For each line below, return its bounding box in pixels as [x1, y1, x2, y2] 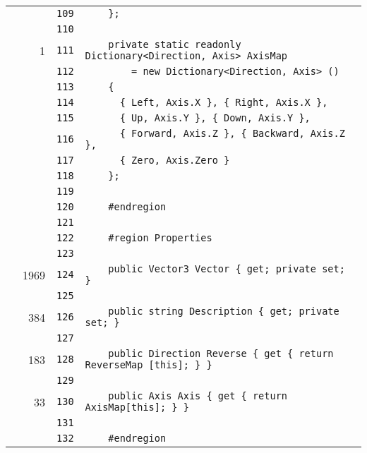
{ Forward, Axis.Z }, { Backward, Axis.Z [119, 128, 345, 139]
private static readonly [108, 39, 241, 50]
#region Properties [108, 232, 212, 243]
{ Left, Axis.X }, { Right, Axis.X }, [119, 97, 328, 108]
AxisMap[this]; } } [85, 401, 189, 413]
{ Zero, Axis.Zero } [119, 155, 230, 166]
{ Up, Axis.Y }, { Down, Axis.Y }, [119, 112, 311, 123]
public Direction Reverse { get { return [108, 348, 334, 359]
